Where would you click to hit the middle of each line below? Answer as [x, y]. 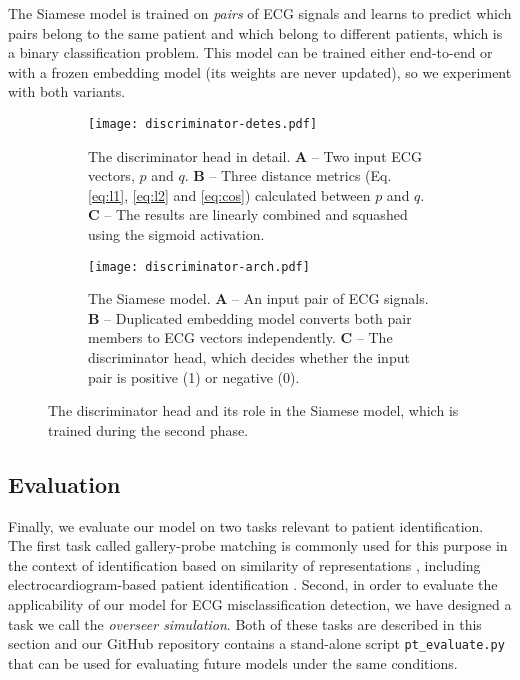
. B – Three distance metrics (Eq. [288, 175]
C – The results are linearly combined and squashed [248, 214]
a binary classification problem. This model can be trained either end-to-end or [250, 52]
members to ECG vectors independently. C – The [240, 337]
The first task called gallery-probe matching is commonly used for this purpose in [258, 545]
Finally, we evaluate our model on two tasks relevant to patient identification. [246, 525]
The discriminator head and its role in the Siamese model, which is [253, 410]
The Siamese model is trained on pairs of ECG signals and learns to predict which [260, 13]
